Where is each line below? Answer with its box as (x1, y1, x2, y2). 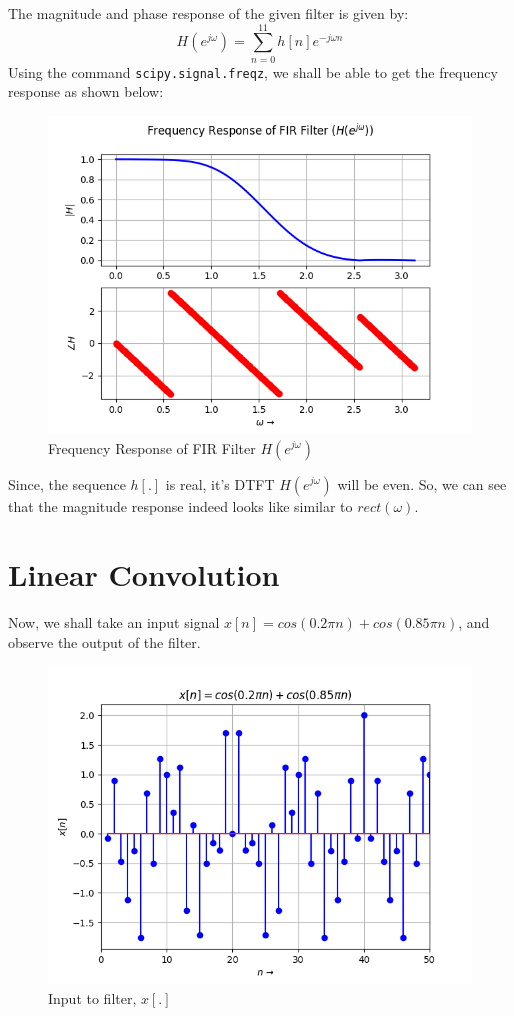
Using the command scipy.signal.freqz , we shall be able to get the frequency (8, 61, 498, 82)
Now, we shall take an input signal (8, 612, 220, 633)
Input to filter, (48, 988, 137, 1009)
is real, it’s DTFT (165, 473, 275, 494)
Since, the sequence (8, 473, 126, 494)
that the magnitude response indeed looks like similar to (8, 495, 353, 516)
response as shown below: (8, 81, 164, 102)
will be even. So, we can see (337, 473, 507, 494)
